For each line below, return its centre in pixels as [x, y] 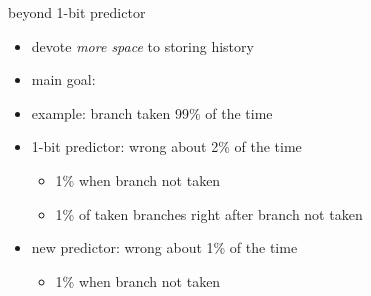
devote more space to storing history [142, 45]
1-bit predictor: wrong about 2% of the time [166, 146]
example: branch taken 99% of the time [152, 112]
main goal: [63, 79]
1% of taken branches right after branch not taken [209, 213]
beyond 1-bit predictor [77, 12]
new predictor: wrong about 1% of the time [164, 247]
